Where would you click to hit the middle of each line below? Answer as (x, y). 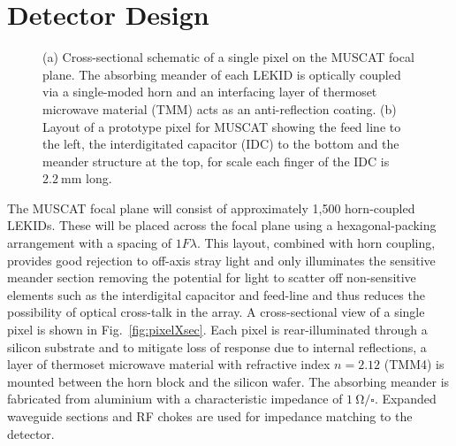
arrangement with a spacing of (90, 243)
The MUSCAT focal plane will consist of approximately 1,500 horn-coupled (211, 208)
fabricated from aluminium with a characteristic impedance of (175, 399)
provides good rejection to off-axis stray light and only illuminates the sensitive (221, 260)
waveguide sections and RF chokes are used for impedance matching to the (210, 416)
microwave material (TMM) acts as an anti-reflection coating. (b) (220, 108)
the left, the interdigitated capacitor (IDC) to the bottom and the (221, 144)
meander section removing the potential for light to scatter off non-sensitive (212, 277)
